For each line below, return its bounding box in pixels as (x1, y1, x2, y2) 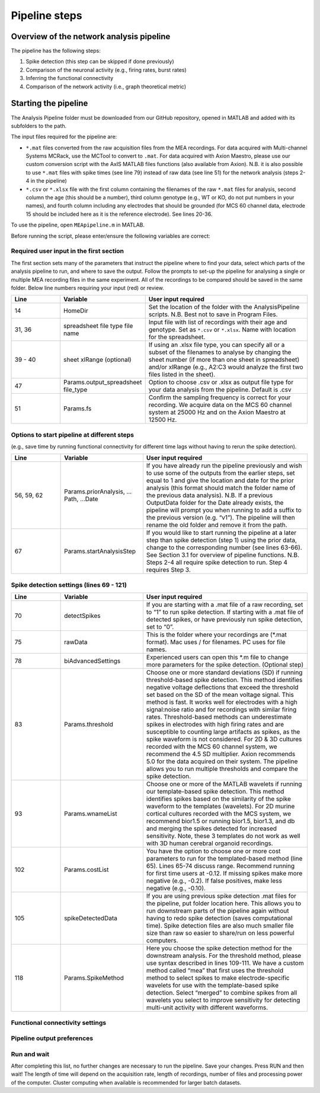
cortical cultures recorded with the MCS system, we (146, 810, 292, 818)
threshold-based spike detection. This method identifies (146, 676, 303, 684)
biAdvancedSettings (64, 657, 121, 665)
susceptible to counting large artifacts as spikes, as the (146, 728, 300, 736)
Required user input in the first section (11, 247, 124, 255)
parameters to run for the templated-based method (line (146, 855, 303, 863)
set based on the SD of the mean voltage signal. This (146, 691, 295, 699)
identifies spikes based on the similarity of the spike (146, 795, 292, 803)
